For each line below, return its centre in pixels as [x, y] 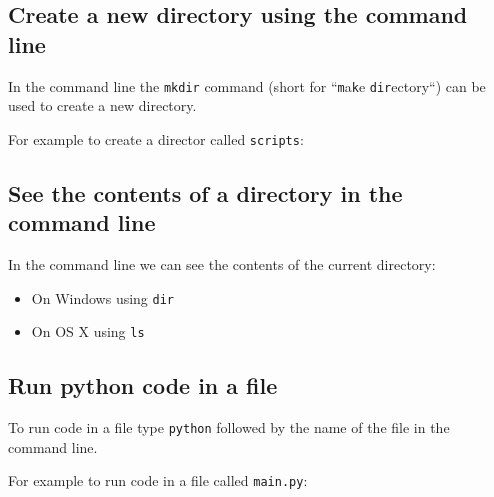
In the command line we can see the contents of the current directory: [222, 264]
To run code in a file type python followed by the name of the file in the [229, 427]
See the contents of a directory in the [205, 192]
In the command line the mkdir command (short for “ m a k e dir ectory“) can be [247, 85]
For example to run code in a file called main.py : [158, 480]
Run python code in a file [143, 385]
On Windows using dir [103, 297]
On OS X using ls [88, 331]
